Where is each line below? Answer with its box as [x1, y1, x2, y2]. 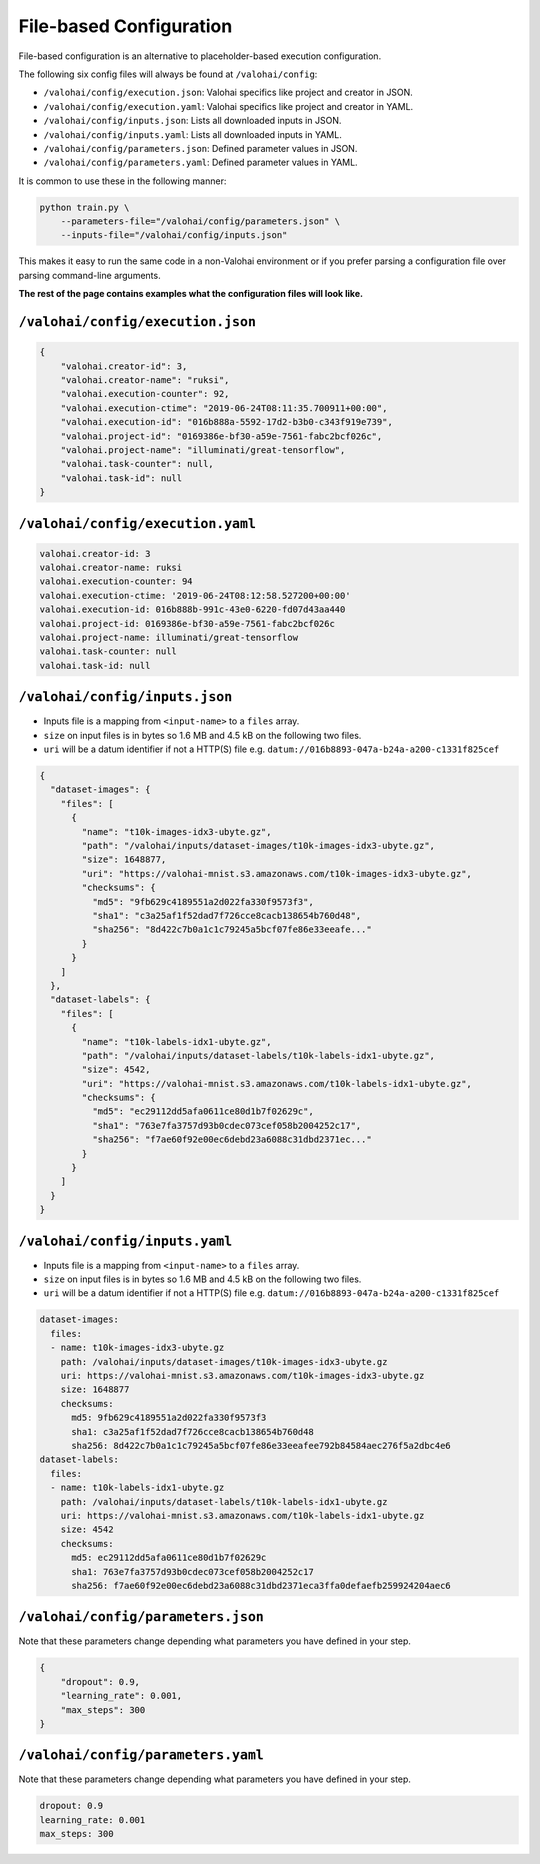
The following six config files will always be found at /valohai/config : [18, 68, 318, 80]
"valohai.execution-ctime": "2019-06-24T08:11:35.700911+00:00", [60, 402, 388, 414]
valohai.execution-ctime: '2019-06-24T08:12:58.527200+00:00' [39, 590, 351, 601]
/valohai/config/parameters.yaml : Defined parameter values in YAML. [43, 156, 359, 169]
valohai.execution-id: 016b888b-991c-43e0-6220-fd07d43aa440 [39, 604, 346, 615]
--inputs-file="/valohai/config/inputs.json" [60, 230, 288, 241]
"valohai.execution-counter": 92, [60, 388, 230, 400]
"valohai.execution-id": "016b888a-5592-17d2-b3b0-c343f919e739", [60, 416, 394, 428]
